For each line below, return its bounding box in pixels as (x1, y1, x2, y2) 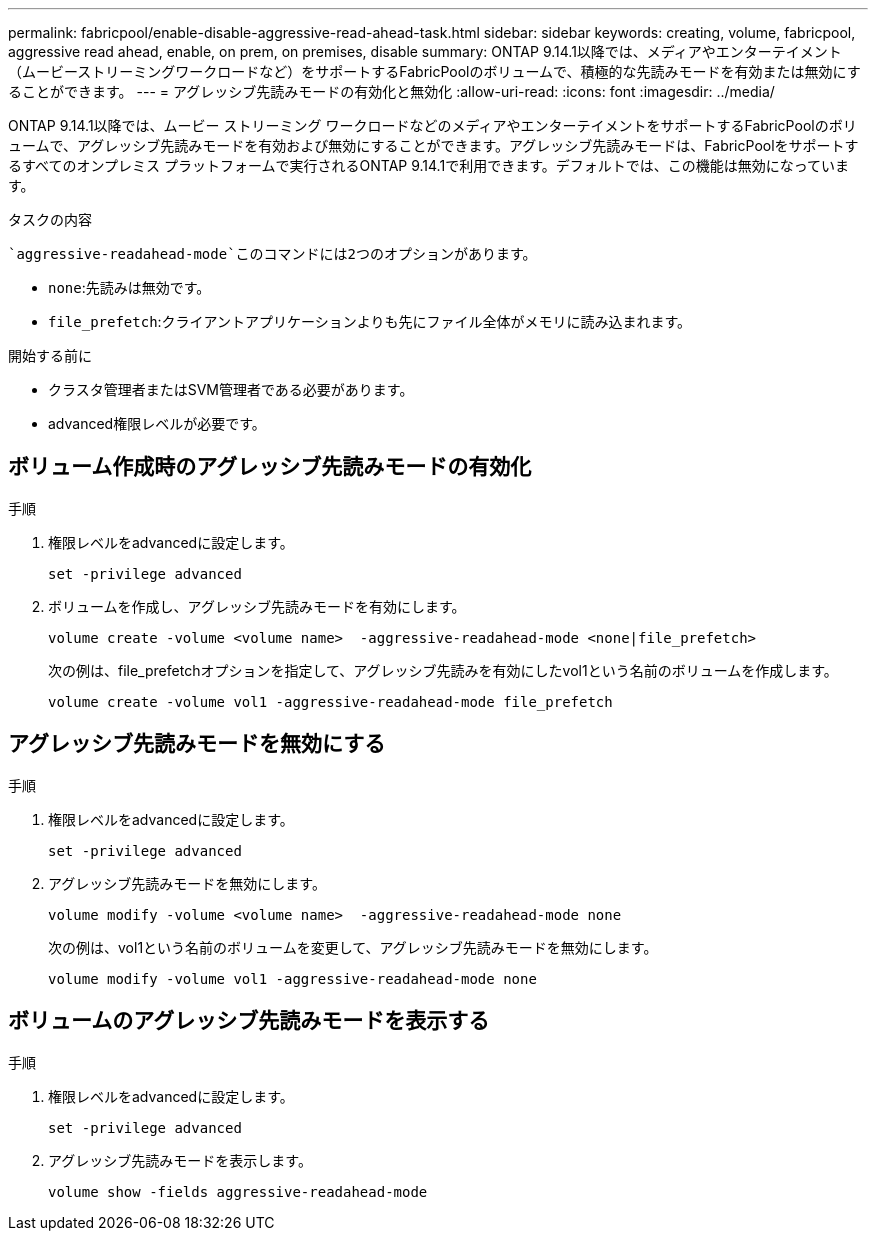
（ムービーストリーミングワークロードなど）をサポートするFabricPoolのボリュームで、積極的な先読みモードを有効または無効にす (8, 63, 861, 80)
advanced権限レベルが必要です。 (48, 415, 266, 432)
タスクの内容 (8, 211, 92, 228)
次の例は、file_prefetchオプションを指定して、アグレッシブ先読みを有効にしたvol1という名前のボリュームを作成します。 (48, 661, 838, 679)
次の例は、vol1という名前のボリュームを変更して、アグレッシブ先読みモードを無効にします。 (48, 938, 658, 956)
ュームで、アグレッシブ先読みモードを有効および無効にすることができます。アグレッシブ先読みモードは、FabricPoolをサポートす (8, 137, 859, 154)
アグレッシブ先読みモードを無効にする (8, 731, 386, 757)
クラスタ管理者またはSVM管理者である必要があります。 (48, 381, 414, 398)
